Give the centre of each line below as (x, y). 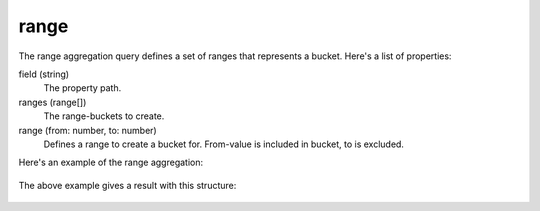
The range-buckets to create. (104, 116)
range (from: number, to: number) (87, 130)
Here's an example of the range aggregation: (111, 162)
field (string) (44, 74)
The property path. (82, 88)
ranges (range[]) (52, 102)
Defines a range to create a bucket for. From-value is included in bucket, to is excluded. (224, 144)
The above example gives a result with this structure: (127, 185)
